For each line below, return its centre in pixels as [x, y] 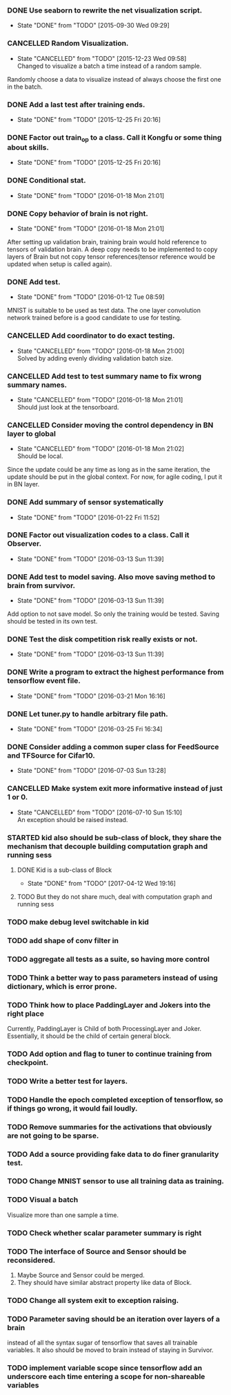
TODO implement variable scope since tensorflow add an [104, 1368]
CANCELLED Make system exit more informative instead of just [115, 789]
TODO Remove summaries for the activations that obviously [110, 1127]
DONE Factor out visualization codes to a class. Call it [98, 535]
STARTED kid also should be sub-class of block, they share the [114, 837]
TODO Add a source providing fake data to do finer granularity [113, 1154]
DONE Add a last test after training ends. [76, 104]
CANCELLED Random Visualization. [68, 44]
